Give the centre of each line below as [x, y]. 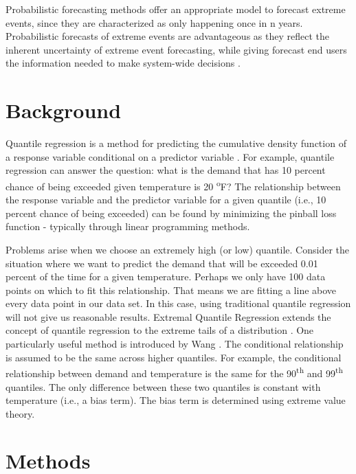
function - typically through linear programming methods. [128, 226]
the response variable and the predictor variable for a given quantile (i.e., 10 [166, 200]
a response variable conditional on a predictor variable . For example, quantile [170, 156]
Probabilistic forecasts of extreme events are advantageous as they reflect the [167, 36]
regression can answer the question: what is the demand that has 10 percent [166, 170]
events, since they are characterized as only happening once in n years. [154, 22]
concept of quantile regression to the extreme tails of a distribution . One [160, 330]
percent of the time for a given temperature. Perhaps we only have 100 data [166, 276]
